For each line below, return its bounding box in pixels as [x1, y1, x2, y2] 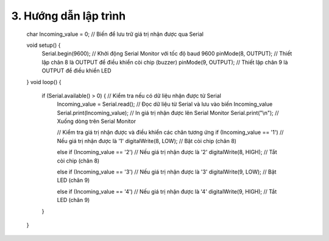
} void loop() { [26, 78, 62, 85]
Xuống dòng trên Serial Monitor [57, 117, 136, 125]
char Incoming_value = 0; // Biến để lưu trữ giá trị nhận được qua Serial [26, 30, 204, 38]
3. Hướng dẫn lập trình [11, 9, 126, 23]
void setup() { [26, 41, 61, 49]
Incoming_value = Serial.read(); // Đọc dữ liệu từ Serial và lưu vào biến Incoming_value [57, 100, 273, 108]
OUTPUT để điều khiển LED [41, 67, 112, 74]
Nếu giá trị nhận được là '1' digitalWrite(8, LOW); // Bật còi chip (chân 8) [57, 137, 237, 144]
